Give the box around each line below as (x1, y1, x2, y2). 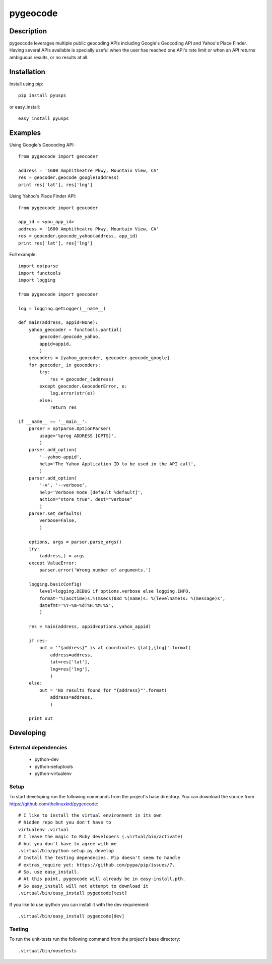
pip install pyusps (18, 92, 66, 99)
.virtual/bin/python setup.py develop (18, 848, 114, 853)
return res (50, 405, 77, 410)
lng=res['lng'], (50, 666, 90, 672)
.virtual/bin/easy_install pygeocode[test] (18, 890, 127, 896)
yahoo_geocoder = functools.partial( (28, 326, 122, 332)
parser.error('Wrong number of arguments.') (39, 567, 151, 573)
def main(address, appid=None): (18, 320, 98, 325)
